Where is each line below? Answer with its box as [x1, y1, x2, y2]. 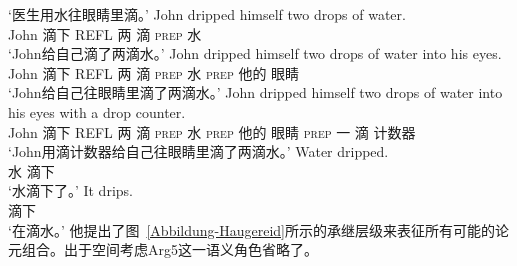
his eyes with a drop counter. [8, 101, 186, 122]
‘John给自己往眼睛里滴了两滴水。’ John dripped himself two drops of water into [8, 82, 503, 103]
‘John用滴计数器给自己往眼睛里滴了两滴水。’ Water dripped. [8, 141, 389, 162]
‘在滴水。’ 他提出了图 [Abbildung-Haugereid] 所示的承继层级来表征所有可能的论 [8, 219, 509, 240]
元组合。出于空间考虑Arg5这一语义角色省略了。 [8, 239, 318, 260]
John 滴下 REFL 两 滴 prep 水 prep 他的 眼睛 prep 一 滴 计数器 [8, 121, 416, 142]
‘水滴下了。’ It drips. [8, 180, 133, 201]
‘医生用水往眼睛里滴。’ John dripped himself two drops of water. [8, 4, 406, 24]
